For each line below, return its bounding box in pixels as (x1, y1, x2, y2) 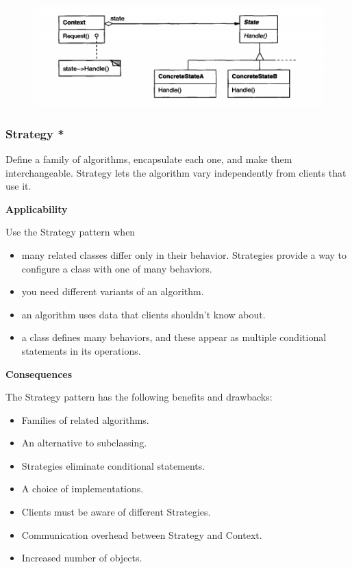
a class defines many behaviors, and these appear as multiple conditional (21, 330, 327, 344)
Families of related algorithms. (21, 412, 149, 427)
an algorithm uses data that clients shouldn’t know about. (21, 307, 266, 321)
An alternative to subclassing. (21, 435, 147, 450)
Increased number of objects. (21, 551, 142, 565)
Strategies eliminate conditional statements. (21, 458, 205, 472)
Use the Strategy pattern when (5, 225, 136, 239)
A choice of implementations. (21, 481, 144, 496)
